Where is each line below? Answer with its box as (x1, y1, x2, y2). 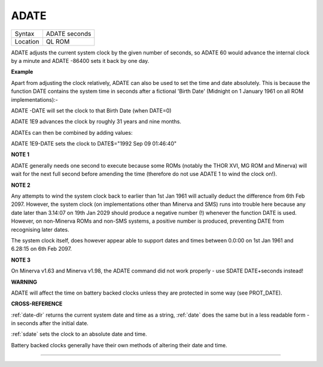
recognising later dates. (11, 226, 69, 233)
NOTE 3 (11, 256, 31, 263)
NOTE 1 (11, 151, 30, 158)
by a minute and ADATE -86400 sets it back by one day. (11, 57, 150, 64)
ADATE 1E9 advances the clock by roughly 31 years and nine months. (11, 118, 182, 125)
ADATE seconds (45, 29, 92, 38)
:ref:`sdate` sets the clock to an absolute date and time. (11, 330, 147, 338)
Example (11, 68, 33, 75)
